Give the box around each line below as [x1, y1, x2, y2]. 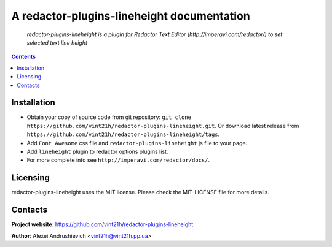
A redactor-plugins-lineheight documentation [11, 9, 250, 23]
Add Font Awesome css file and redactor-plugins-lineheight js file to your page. [26, 139, 248, 146]
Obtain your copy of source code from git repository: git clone [26, 113, 192, 121]
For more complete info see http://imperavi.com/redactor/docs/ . [26, 156, 210, 164]
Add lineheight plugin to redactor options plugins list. [26, 148, 168, 155]
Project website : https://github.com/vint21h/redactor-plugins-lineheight [11, 221, 194, 228]
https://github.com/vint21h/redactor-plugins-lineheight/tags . [26, 131, 220, 138]
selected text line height [26, 39, 87, 46]
